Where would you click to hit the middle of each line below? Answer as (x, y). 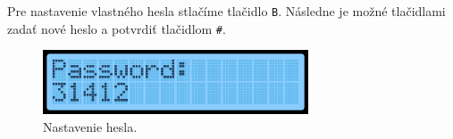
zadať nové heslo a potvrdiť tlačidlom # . (117, 28)
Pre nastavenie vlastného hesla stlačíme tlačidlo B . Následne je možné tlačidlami (226, 11)
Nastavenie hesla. (90, 126)
